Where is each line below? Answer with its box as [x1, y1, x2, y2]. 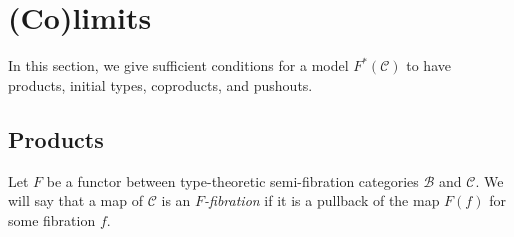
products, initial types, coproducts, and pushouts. [8, 74, 313, 95]
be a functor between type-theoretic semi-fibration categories [46, 170, 419, 191]
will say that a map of [8, 190, 144, 211]
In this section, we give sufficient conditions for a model [8, 55, 349, 76]
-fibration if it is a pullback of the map [204, 190, 440, 211]
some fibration [8, 209, 96, 230]
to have [406, 55, 451, 76]
